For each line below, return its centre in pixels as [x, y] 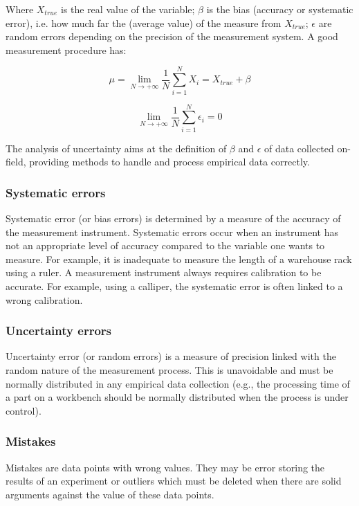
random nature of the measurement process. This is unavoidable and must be [169, 370]
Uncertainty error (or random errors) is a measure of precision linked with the [171, 356]
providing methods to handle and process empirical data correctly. [169, 162]
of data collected [299, 148]
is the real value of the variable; [128, 9]
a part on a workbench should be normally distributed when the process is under [177, 397]
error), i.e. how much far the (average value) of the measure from [144, 22]
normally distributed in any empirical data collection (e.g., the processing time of [178, 383]
